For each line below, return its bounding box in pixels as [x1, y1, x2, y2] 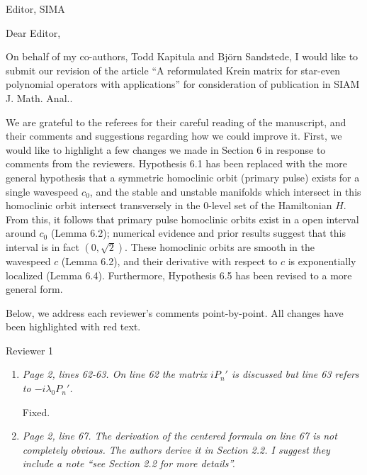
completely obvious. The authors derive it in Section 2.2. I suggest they [22, 442, 330, 457]
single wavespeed [6, 184, 79, 199]
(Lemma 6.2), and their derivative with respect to [61, 253, 278, 268]
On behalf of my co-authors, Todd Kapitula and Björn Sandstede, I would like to [6, 49, 358, 64]
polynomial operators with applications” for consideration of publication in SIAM [6, 77, 360, 91]
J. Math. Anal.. [6, 90, 73, 105]
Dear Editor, [6, 25, 61, 40]
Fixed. [22, 404, 50, 419]
